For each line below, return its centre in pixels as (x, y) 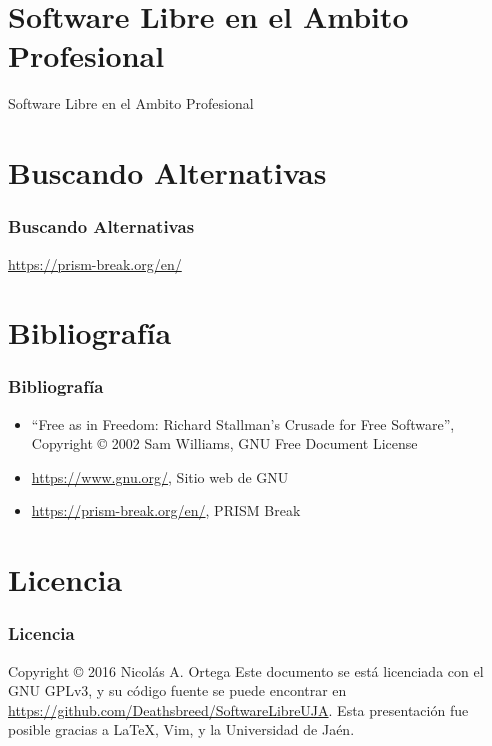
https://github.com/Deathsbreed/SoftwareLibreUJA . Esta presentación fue (238, 709)
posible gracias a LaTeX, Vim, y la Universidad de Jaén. (181, 729)
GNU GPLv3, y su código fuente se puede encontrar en (177, 690)
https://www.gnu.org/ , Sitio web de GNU (160, 476)
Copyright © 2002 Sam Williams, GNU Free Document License (224, 443)
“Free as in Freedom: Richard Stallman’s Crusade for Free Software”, (243, 423)
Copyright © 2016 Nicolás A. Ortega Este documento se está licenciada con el (246, 670)
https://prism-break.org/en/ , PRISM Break (166, 510)
